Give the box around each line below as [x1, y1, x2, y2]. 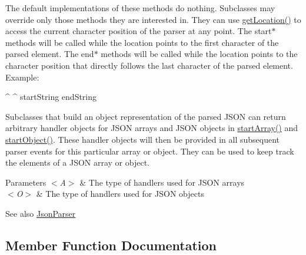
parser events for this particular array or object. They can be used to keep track [5, 145, 294, 157]
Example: [5, 71, 39, 83]
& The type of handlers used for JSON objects [36, 187, 204, 200]
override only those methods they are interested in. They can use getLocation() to [5, 13, 301, 25]
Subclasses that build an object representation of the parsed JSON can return [5, 110, 286, 122]
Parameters [5, 176, 46, 188]
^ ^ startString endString [5, 90, 97, 103]
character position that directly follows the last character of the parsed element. [5, 59, 293, 71]
